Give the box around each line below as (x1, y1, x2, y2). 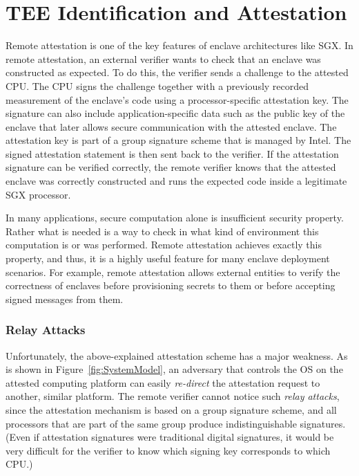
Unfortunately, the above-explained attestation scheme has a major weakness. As (6, 348, 348, 363)
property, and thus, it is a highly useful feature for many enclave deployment (6, 251, 330, 266)
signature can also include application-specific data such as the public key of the (6, 106, 345, 120)
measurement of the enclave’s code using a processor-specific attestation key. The (6, 92, 349, 107)
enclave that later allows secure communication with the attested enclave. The (6, 119, 337, 134)
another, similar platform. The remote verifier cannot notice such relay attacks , (6, 389, 340, 403)
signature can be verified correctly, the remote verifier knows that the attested (6, 160, 336, 174)
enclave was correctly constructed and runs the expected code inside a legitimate (6, 174, 347, 188)
